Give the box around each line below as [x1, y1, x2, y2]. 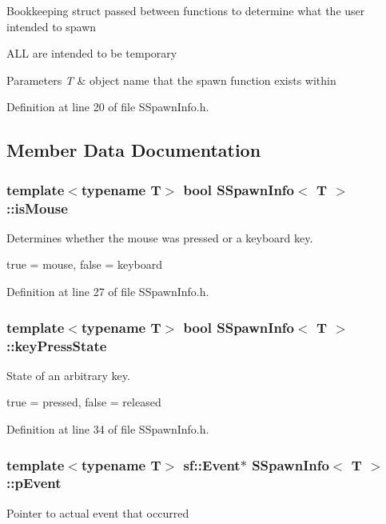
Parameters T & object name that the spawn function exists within [6, 71, 336, 88]
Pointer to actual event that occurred [6, 504, 189, 521]
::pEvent [6, 473, 62, 493]
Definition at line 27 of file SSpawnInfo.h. [6, 283, 209, 300]
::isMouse [6, 198, 68, 218]
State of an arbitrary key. [6, 366, 130, 383]
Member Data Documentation [6, 138, 261, 162]
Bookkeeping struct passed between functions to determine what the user [6, 2, 365, 18]
